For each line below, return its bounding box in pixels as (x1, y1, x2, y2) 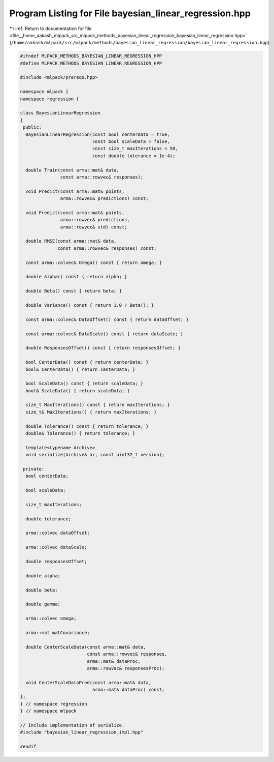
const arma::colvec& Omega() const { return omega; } (25, 259, 162, 266)
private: (23, 466, 45, 472)
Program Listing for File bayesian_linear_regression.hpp (9, 8, 251, 19)
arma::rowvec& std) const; (60, 224, 127, 230)
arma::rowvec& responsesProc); (87, 665, 165, 671)
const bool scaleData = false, (92, 139, 170, 144)
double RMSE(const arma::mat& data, (25, 238, 117, 244)
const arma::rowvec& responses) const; (57, 245, 157, 251)
